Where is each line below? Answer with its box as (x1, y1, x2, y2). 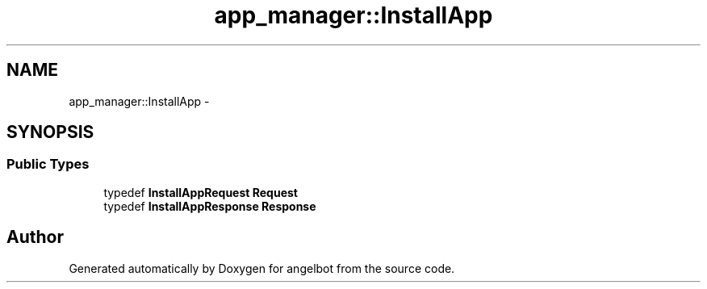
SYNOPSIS (6, 122, 94, 143)
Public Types (6, 156, 90, 173)
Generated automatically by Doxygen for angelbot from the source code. (69, 261, 455, 275)
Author (6, 227, 64, 248)
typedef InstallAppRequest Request (103, 185, 298, 199)
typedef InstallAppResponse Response (103, 199, 316, 213)
